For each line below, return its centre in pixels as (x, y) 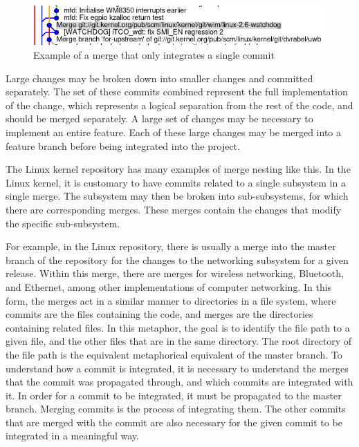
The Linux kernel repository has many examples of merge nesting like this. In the (178, 169)
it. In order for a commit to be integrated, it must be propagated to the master (174, 395)
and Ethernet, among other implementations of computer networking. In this (169, 286)
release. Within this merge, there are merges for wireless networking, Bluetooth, (175, 273)
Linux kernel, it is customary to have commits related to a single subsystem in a (176, 182)
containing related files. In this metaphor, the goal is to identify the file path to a (178, 327)
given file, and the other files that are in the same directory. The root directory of (179, 341)
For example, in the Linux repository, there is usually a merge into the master (171, 246)
